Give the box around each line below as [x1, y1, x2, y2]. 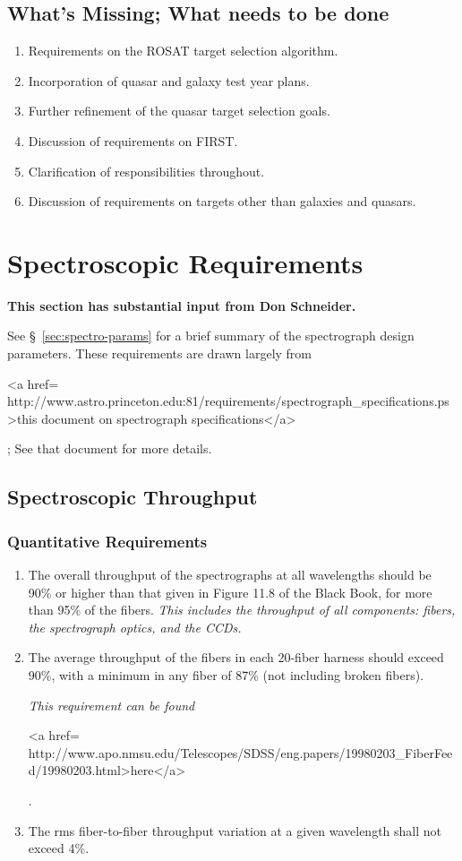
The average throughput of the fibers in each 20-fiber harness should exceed [28, 648, 444, 667]
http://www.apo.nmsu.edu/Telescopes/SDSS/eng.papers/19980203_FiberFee [28, 743, 453, 762]
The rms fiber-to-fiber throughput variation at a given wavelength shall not [28, 821, 442, 839]
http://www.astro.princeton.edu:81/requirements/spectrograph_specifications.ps [7, 392, 449, 410]
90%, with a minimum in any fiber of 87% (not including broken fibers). [28, 666, 424, 684]
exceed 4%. [28, 839, 90, 857]
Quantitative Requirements [7, 530, 208, 552]
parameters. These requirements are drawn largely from [7, 344, 312, 363]
